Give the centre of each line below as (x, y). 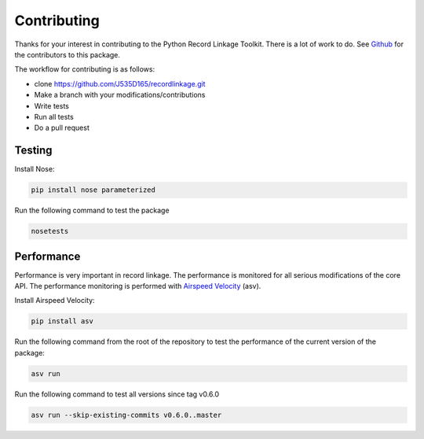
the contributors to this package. (68, 54)
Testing (33, 151)
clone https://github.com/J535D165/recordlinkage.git (120, 83)
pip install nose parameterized (93, 190)
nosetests (50, 231)
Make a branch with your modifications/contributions (120, 95)
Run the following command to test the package (92, 210)
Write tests (52, 105)
